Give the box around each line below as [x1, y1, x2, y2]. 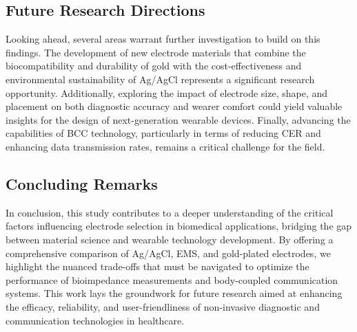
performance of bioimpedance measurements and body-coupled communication [6, 272, 338, 287]
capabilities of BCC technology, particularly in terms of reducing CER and [6, 126, 321, 140]
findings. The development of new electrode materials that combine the [6, 45, 306, 59]
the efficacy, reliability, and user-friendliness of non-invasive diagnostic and [6, 299, 320, 313]
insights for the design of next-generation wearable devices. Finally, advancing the [6, 112, 351, 126]
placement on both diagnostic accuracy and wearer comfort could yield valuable [6, 99, 343, 113]
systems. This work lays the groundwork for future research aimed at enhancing [6, 286, 343, 300]
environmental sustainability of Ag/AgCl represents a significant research [6, 71, 315, 86]
